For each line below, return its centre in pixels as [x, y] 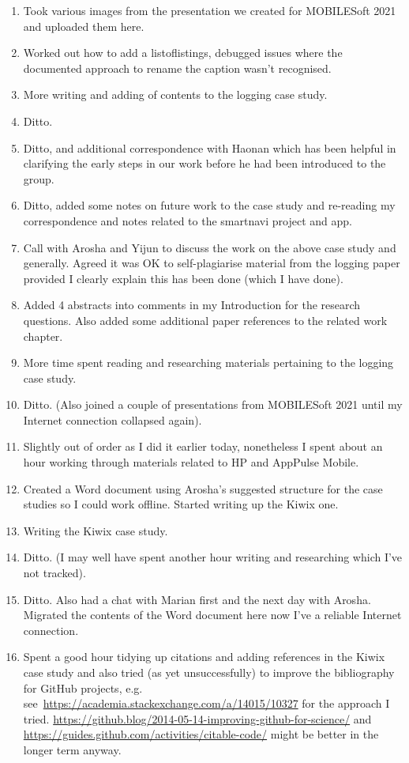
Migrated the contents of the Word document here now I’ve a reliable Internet [212, 615]
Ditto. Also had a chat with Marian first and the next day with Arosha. [197, 599]
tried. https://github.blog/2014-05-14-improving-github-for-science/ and [197, 718]
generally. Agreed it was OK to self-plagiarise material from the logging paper [212, 263]
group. [39, 178]
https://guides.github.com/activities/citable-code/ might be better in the [201, 734]
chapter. [43, 336]
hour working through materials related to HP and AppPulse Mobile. [191, 462]
